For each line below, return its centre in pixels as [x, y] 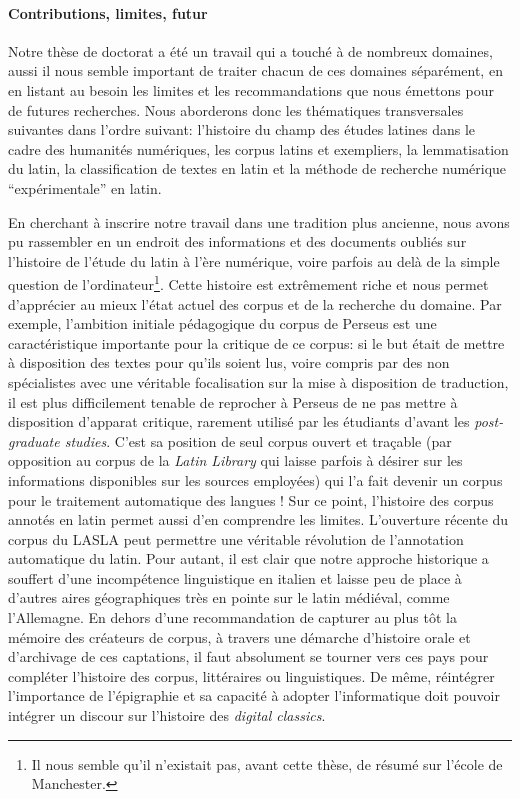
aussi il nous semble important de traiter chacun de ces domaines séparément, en [255, 70]
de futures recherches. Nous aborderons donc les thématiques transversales [236, 109]
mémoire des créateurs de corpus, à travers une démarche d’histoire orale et [239, 636]
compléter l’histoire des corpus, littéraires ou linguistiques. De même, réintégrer [251, 675]
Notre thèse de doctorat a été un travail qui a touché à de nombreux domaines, [250, 50]
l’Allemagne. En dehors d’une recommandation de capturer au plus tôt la [232, 617]
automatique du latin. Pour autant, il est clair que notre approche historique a [248, 558]
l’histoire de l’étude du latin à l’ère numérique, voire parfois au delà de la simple [254, 260]
